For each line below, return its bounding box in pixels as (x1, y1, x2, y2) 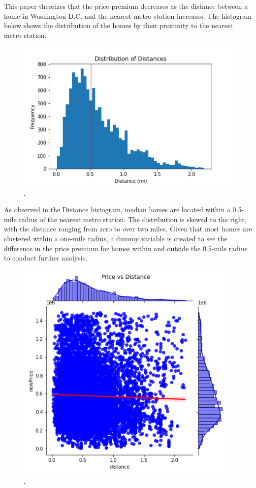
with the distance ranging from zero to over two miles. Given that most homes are (4, 224, 252, 234)
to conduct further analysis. (4, 253, 88, 263)
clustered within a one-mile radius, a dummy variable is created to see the (4, 233, 227, 243)
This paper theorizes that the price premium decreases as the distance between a (4, 1, 248, 11)
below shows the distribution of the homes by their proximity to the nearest (4, 20, 233, 31)
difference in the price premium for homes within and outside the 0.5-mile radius (4, 243, 248, 253)
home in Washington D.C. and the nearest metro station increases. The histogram (4, 10, 252, 21)
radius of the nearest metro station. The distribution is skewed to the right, (19, 214, 247, 224)
